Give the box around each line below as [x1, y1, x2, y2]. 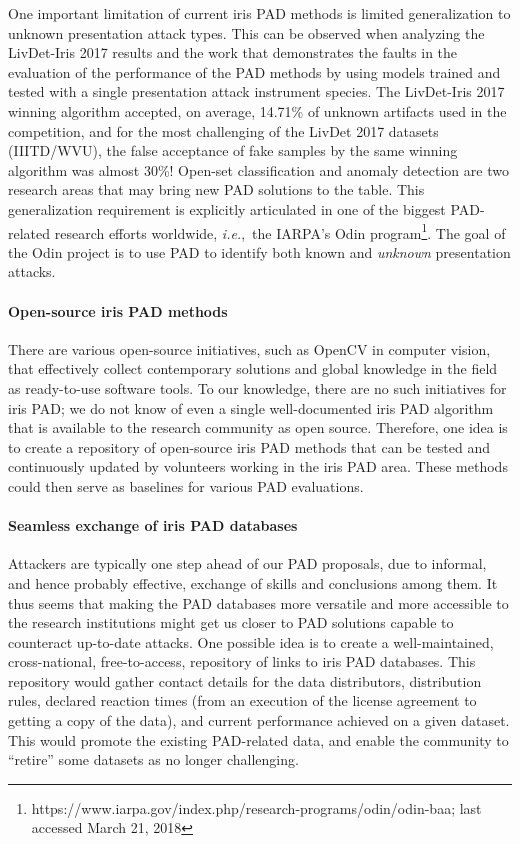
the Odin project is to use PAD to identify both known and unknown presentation [8, 241, 511, 262]
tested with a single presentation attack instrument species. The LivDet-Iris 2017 [8, 81, 505, 102]
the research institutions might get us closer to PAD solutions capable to [8, 612, 454, 633]
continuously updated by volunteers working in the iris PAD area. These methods [8, 456, 508, 477]
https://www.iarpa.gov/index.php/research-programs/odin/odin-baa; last [31, 797, 482, 818]
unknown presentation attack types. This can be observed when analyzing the [8, 22, 485, 43]
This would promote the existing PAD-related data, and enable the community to [8, 729, 509, 750]
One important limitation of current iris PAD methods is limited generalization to [8, 3, 511, 23]
